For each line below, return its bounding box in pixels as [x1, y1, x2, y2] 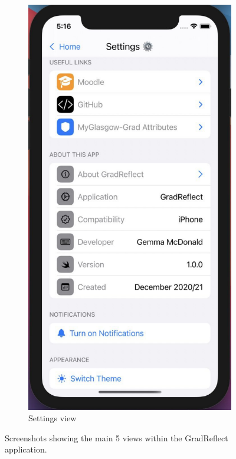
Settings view [28, 412, 77, 424]
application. [5, 443, 47, 455]
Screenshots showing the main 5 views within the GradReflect [5, 431, 228, 444]
